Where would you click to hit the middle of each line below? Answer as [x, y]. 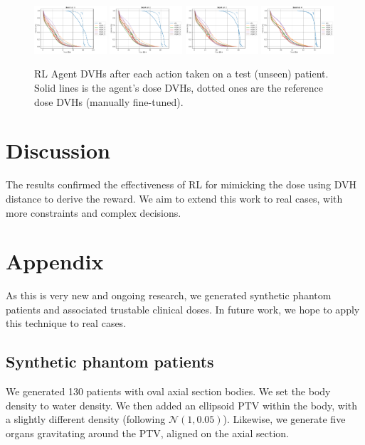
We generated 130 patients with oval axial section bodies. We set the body [168, 391]
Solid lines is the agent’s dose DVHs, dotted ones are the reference [179, 88]
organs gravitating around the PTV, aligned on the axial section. [147, 433]
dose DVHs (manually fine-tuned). [109, 101]
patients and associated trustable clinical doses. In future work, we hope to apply [183, 309]
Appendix [55, 261]
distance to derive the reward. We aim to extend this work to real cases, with [174, 198]
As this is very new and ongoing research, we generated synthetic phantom [169, 295]
